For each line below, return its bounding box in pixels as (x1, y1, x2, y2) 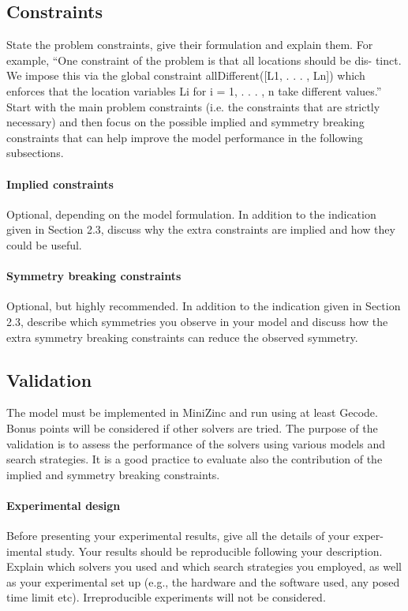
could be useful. (6, 236, 82, 253)
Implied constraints (6, 175, 114, 192)
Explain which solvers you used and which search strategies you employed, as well (6, 558, 402, 575)
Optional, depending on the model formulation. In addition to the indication (6, 205, 376, 222)
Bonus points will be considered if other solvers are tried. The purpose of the (6, 419, 378, 436)
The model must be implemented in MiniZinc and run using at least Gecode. (6, 404, 378, 421)
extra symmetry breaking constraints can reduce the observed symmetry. (6, 328, 358, 345)
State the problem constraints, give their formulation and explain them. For (6, 36, 373, 53)
